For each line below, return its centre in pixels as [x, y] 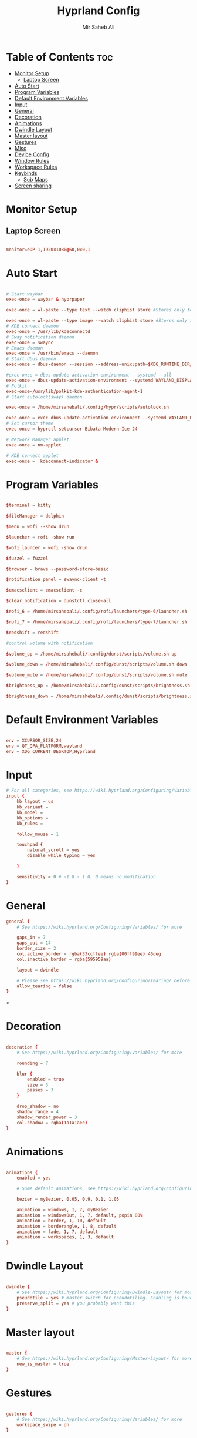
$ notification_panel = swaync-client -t [56, 580]
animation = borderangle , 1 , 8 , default [67, 1226]
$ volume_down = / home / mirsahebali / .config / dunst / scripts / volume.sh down [97, 664]
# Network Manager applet [38, 439]
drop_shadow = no [38, 1106]
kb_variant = [33, 807]
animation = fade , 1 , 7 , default [57, 1232]
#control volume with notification [50, 643]
